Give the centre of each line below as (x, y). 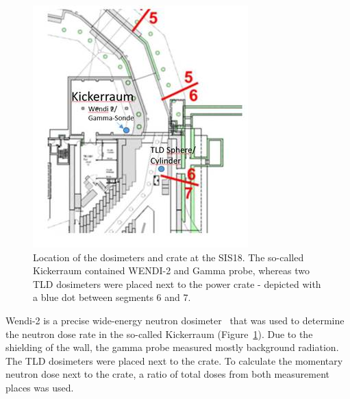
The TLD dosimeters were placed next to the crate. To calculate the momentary (174, 360)
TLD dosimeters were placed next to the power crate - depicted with (177, 283)
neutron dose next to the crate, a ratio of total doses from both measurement (167, 374)
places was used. (40, 387)
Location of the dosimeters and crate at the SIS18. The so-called (168, 257)
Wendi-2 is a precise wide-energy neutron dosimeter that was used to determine (175, 320)
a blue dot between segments (93, 297)
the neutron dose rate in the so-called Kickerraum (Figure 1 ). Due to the (159, 334)
